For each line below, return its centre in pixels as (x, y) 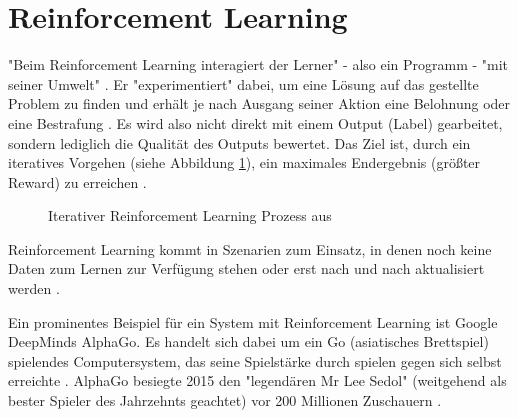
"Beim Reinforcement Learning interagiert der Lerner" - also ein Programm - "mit (258, 64)
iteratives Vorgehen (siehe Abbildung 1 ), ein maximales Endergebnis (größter (244, 162)
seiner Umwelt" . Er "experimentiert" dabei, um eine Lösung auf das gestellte (243, 83)
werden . (34, 288)
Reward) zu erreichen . (77, 181)
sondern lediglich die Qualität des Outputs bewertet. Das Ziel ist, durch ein (239, 142)
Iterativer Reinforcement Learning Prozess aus (190, 215)
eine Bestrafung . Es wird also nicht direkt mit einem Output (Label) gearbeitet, (255, 122)
